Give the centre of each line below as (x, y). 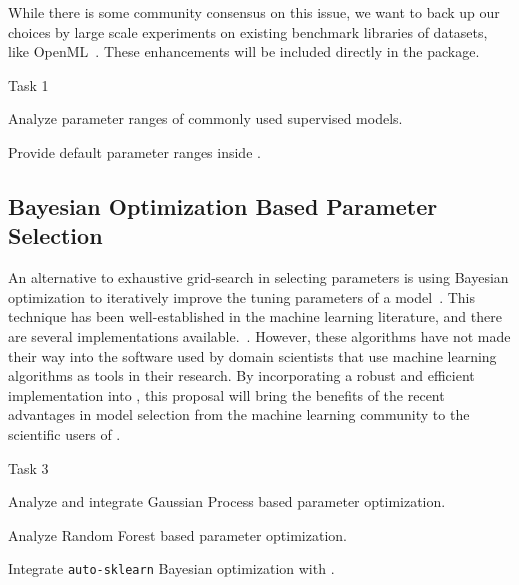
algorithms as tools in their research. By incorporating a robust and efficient (241, 375)
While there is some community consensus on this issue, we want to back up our (254, 12)
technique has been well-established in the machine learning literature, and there (255, 316)
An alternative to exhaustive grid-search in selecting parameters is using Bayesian (258, 277)
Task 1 (28, 84)
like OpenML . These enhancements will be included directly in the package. (244, 51)
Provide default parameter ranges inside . (134, 151)
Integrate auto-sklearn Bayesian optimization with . (171, 568)
